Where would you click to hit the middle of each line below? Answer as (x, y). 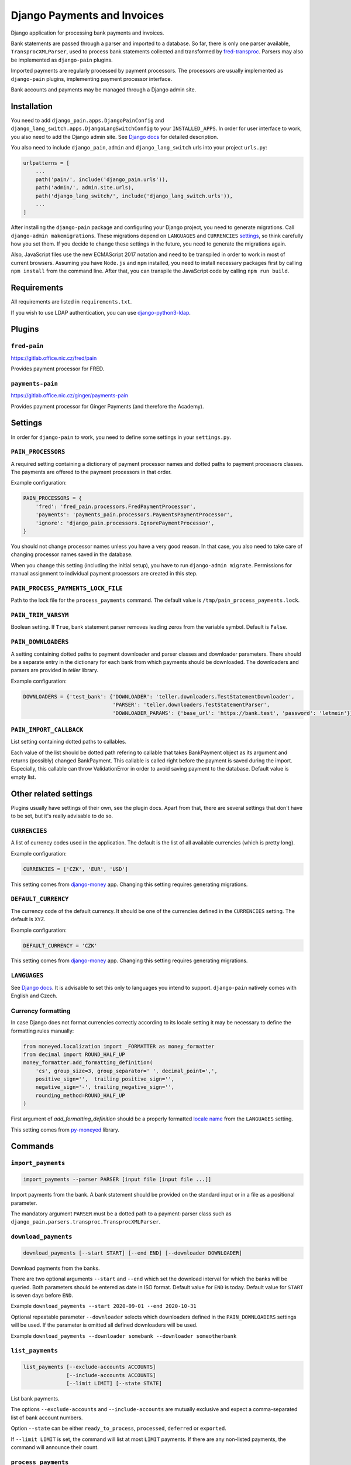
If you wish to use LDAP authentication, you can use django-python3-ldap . (101, 312)
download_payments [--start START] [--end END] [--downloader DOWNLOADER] (133, 1253)
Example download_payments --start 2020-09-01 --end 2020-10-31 (104, 1306)
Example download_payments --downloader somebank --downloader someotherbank (124, 1335)
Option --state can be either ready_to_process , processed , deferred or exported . (118, 1428)
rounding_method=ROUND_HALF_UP (80, 1095)
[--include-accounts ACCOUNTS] (111, 1375)
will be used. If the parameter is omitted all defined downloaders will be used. (104, 1325)
